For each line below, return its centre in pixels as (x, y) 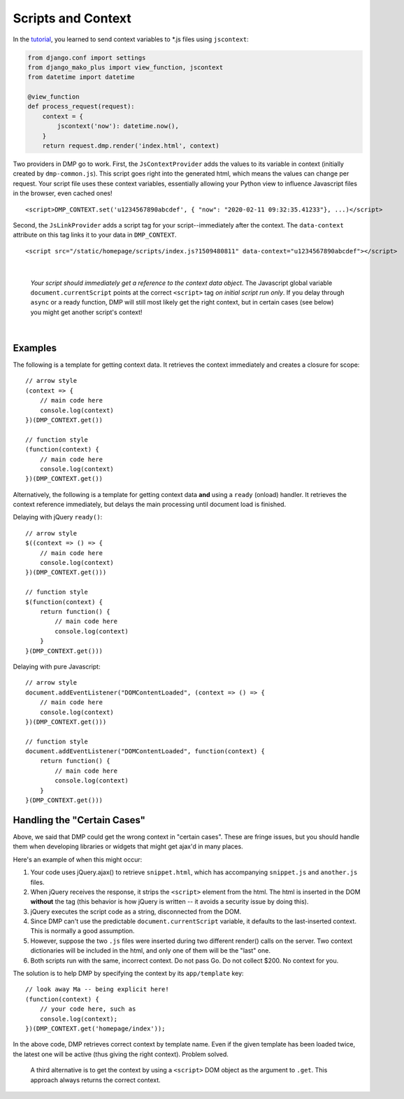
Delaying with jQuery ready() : (58, 517)
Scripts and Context (72, 18)
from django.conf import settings (87, 57)
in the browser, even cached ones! (63, 193)
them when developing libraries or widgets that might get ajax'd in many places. (128, 846)
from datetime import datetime (81, 77)
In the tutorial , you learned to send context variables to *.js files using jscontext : (131, 39)
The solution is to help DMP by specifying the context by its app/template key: (128, 974)
